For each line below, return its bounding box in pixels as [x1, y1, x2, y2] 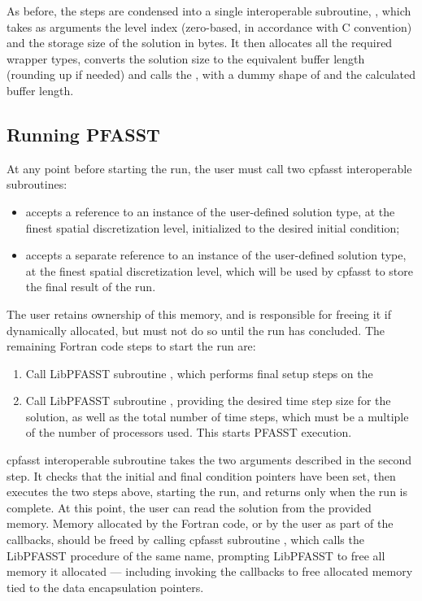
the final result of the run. [25, 278, 156, 295]
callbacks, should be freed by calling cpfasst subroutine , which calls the [7, 531, 364, 548]
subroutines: [7, 176, 67, 193]
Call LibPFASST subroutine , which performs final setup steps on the [25, 364, 373, 381]
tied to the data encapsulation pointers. [7, 578, 204, 595]
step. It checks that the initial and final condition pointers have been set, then [7, 467, 396, 484]
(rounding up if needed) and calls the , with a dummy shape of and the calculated [7, 66, 416, 83]
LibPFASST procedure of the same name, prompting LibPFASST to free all [7, 547, 385, 564]
